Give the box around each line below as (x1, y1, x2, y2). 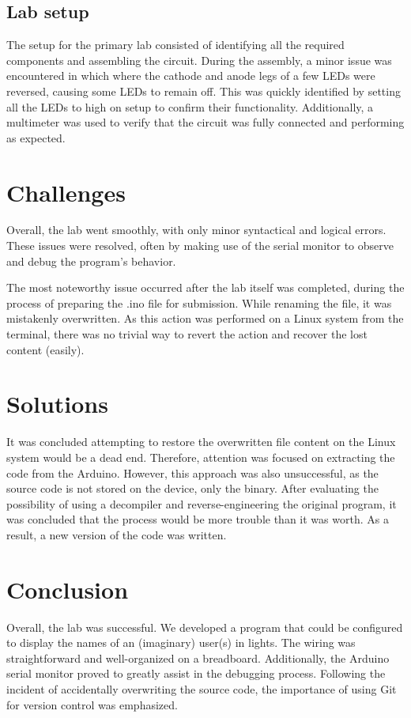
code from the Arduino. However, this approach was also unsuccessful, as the (6, 464, 379, 481)
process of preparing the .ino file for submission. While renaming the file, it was (6, 294, 392, 311)
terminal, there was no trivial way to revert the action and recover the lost (6, 326, 368, 342)
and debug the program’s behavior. (6, 252, 176, 269)
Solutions (6, 387, 108, 420)
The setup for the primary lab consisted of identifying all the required (6, 36, 345, 53)
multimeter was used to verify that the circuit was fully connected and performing (6, 114, 405, 130)
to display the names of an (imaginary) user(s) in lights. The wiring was (6, 634, 356, 651)
